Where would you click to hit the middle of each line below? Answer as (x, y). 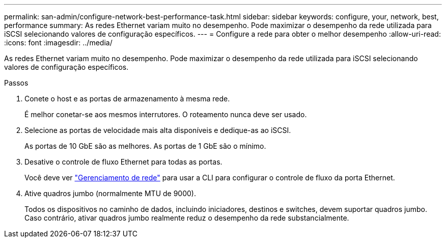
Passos (16, 83)
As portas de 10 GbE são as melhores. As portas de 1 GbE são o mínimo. (145, 146)
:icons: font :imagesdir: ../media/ (58, 43)
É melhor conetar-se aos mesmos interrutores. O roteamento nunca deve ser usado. (166, 114)
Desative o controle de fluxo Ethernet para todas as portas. (123, 162)
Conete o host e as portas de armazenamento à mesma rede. (127, 99)
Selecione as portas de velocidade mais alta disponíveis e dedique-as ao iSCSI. (158, 130)
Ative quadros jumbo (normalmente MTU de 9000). (110, 193)
